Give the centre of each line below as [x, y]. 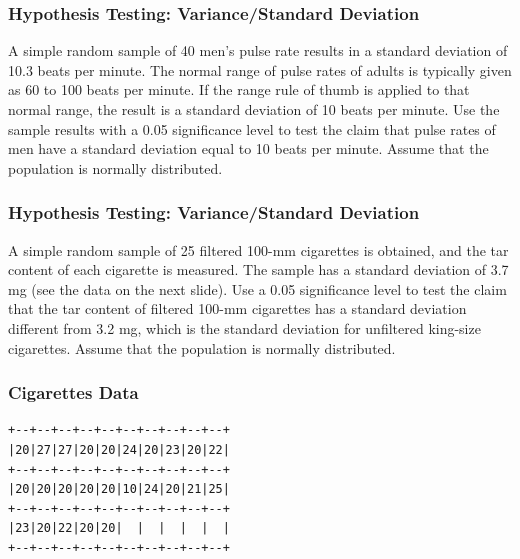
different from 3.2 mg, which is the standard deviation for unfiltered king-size [244, 327]
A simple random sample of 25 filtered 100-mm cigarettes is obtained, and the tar [258, 249]
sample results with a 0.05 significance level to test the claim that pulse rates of [252, 128]
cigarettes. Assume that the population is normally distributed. [202, 347]
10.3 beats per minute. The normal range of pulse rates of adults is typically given [260, 69]
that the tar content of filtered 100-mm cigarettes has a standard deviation [237, 308]
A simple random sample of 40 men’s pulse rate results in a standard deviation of [258, 50]
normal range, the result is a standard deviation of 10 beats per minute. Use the [254, 109]
